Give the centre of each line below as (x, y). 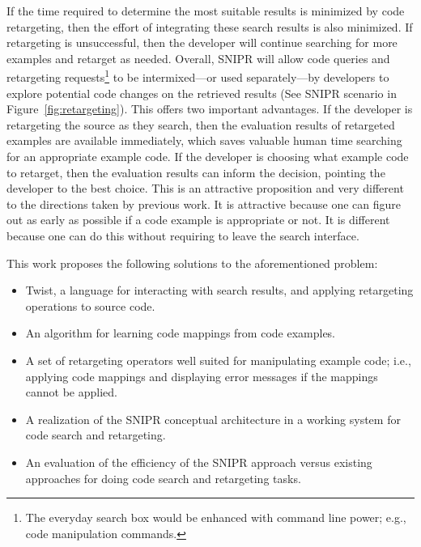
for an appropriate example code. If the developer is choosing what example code (208, 156)
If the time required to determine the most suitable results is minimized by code (206, 11)
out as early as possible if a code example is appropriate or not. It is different (198, 220)
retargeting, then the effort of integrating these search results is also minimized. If (210, 26)
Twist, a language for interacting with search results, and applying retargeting (219, 290)
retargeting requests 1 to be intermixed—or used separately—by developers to (198, 76)
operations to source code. (90, 305)
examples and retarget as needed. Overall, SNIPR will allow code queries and (198, 58)
